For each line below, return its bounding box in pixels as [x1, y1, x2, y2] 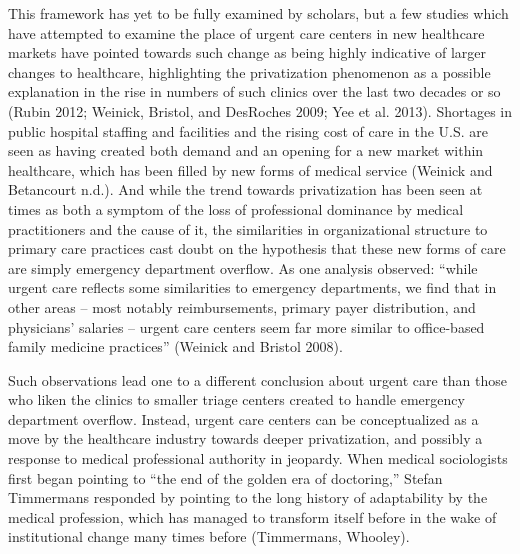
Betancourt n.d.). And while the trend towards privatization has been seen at [8, 179, 483, 200]
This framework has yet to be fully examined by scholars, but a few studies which [8, 3, 509, 23]
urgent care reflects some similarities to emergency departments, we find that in [8, 277, 497, 298]
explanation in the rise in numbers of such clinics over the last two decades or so [8, 81, 501, 102]
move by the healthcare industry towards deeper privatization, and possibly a [8, 428, 483, 449]
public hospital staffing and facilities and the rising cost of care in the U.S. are [8, 120, 489, 141]
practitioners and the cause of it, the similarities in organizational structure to [8, 218, 488, 239]
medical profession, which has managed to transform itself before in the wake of [8, 506, 497, 527]
